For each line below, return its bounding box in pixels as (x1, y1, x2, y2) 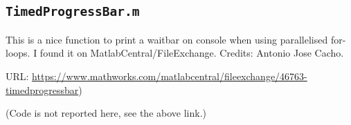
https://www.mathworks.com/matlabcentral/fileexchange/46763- (32, 68, 307, 83)
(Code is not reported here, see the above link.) (6, 106, 206, 120)
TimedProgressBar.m (6, 4, 140, 19)
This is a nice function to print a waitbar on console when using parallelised (6, 32, 328, 46)
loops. (6, 46, 30, 60)
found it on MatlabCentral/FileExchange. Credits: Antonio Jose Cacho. (39, 46, 344, 60)
